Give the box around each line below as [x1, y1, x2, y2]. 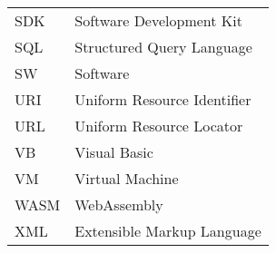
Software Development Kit [74, 10, 242, 31]
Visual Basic [74, 141, 153, 162]
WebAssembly [74, 194, 163, 215]
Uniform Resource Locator [74, 115, 243, 136]
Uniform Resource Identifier [74, 89, 251, 110]
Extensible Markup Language [74, 220, 261, 241]
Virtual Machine [74, 168, 179, 189]
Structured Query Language [74, 36, 252, 57]
